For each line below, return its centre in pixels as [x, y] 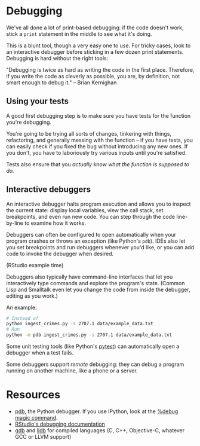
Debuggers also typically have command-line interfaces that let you [90, 277]
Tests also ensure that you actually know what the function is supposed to [98, 164]
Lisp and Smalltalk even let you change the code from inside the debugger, [98, 289]
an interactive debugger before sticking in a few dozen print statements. [95, 51]
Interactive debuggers [49, 190]
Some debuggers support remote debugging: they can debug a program [95, 364]
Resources [33, 395]
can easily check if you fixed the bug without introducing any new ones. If [97, 146]
